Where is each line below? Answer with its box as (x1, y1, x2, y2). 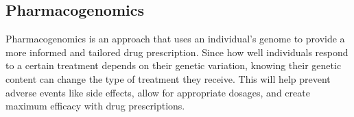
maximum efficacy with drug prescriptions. (5, 99, 185, 113)
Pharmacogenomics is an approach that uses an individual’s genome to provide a (5, 31, 345, 46)
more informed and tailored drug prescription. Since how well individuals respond (5, 44, 349, 59)
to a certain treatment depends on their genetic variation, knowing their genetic (5, 58, 342, 73)
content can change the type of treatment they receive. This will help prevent (5, 71, 331, 86)
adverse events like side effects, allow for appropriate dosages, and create (5, 85, 310, 99)
